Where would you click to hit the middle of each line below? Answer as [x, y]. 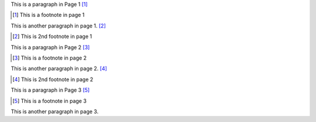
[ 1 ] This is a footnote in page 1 [49, 15]
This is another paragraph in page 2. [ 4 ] [59, 69]
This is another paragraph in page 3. [55, 111]
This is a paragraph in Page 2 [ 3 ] [50, 47]
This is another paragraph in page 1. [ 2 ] [59, 26]
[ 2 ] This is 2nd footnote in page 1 [52, 36]
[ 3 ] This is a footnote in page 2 [50, 58]
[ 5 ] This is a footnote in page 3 [50, 101]
